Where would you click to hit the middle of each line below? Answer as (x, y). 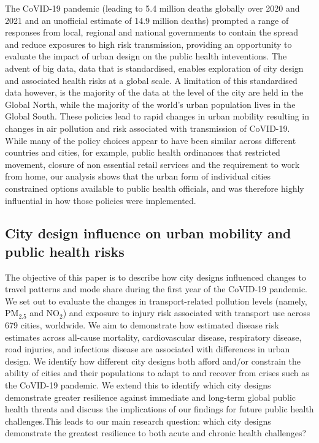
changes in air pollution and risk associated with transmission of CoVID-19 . (148, 128)
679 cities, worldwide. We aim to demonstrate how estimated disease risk (142, 325)
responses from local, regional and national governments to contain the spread (152, 32)
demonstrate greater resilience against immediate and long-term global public (151, 397)
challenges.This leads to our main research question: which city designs (138, 421)
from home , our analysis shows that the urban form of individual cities (138, 176)
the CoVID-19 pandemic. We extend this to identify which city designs (138, 385)
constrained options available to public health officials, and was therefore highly (155, 188)
